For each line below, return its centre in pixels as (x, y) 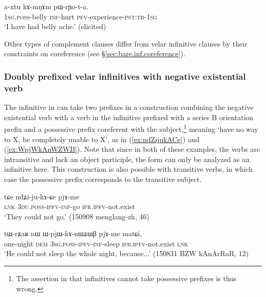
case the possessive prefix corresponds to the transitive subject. (103, 179)
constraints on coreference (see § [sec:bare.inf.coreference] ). (95, 53)
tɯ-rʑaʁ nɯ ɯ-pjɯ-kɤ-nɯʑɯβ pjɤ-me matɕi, (73, 233)
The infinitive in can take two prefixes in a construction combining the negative (129, 107)
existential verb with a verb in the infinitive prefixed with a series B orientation (129, 117)
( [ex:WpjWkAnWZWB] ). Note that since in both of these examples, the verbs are (132, 149)
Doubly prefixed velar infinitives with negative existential (125, 76)
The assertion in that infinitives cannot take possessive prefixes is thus (126, 278)
